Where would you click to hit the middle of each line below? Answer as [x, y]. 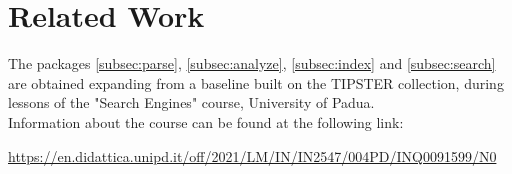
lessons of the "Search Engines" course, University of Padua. [191, 102]
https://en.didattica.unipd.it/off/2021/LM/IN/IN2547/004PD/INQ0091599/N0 [252, 155]
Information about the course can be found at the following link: [206, 121]
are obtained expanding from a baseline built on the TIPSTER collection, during [256, 82]
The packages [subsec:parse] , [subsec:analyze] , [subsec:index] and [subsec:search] [252, 63]
